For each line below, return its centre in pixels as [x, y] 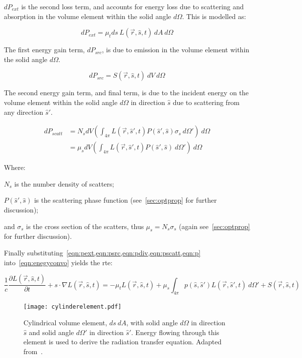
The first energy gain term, [44, 50]
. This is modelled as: [214, 16]
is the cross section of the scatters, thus [85, 226]
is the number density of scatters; [64, 183]
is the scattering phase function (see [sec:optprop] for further [125, 200]
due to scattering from [206, 102]
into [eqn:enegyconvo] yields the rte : [58, 262]
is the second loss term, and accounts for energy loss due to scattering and [132, 6]
